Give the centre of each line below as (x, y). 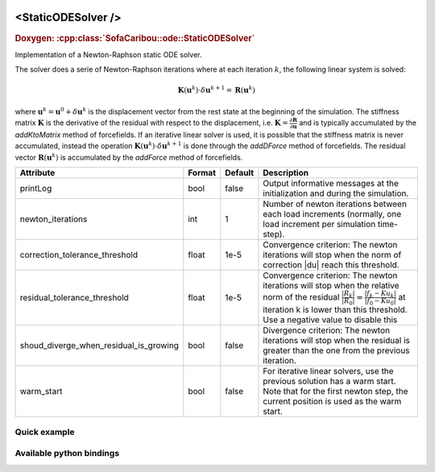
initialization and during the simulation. (336, 193)
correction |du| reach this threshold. (331, 265)
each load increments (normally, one (332, 214)
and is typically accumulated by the (358, 123)
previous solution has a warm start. (329, 381)
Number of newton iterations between (335, 204)
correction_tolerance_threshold (79, 255)
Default (239, 173)
